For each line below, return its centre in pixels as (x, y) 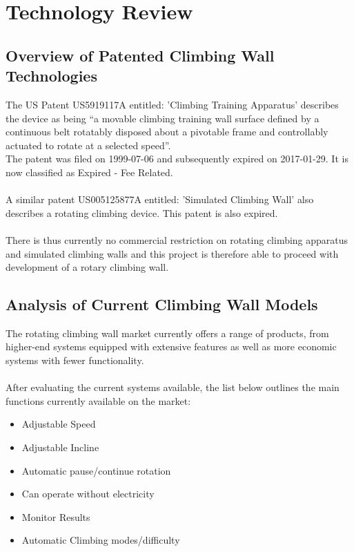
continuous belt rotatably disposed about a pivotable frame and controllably (167, 132)
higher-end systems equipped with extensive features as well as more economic (171, 346)
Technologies (51, 76)
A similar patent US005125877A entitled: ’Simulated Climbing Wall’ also (160, 199)
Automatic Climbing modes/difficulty (101, 540)
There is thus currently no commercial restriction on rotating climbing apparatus (177, 239)
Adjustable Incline (60, 447)
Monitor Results (56, 516)
